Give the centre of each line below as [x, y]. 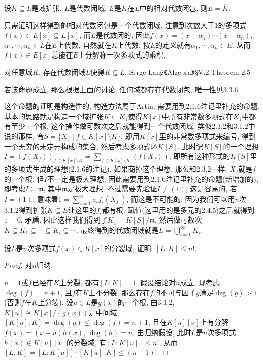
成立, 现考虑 [200, 282]
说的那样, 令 [24, 136]
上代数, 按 [134, 45]
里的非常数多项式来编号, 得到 [207, 136]
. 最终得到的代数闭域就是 [117, 229]
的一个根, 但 [24, 178]
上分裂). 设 [56, 302]
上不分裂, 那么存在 [119, 292]
